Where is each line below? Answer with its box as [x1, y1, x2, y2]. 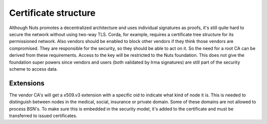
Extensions [9, 79, 44, 87]
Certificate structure [9, 7, 96, 18]
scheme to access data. [9, 66, 58, 72]
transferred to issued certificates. [9, 113, 78, 119]
